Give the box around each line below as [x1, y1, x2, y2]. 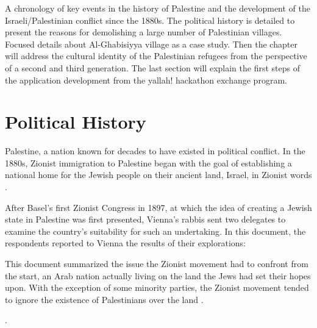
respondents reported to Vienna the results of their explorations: [5, 237, 246, 249]
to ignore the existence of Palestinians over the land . [5, 293, 204, 305]
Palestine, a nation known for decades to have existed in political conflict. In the [5, 144, 305, 157]
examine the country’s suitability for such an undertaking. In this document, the [5, 224, 306, 237]
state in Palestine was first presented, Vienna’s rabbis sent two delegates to [5, 213, 286, 226]
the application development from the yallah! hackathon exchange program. [5, 73, 287, 86]
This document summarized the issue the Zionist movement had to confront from [5, 257, 308, 270]
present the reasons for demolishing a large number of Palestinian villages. [5, 26, 282, 38]
